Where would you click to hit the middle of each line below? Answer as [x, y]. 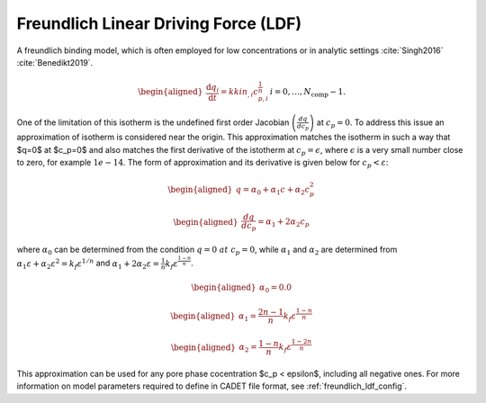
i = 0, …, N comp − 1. [308, 93]
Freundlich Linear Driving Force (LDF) [159, 23]
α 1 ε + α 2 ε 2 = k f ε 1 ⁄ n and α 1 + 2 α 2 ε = [88, 264]
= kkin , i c [239, 93]
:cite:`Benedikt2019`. [55, 62]
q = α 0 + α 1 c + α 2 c [273, 191]
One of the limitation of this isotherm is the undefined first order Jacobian [153, 122]
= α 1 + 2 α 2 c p [284, 223]
